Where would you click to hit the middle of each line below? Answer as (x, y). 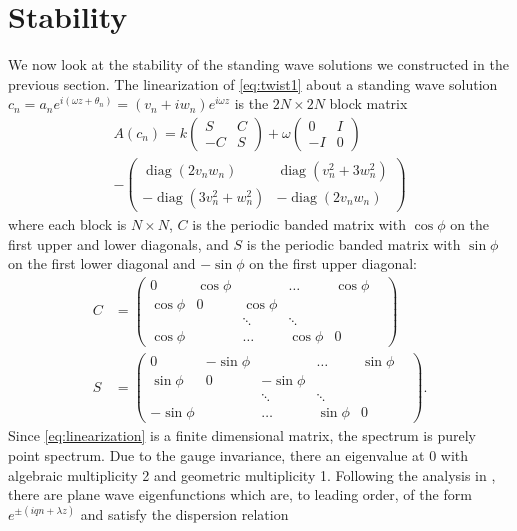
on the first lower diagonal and (102, 263)
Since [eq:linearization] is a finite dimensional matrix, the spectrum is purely (242, 435)
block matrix (368, 103)
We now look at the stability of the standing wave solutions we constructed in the (258, 64)
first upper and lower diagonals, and (118, 243)
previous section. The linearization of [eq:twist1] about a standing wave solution (253, 83)
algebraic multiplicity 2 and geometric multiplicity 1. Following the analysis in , (252, 474)
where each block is (67, 224)
